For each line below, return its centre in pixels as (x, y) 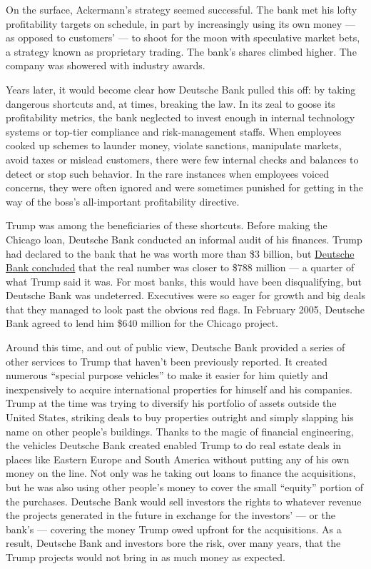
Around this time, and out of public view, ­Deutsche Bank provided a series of (176, 347)
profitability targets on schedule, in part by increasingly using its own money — (181, 23)
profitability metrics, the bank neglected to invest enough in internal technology (181, 117)
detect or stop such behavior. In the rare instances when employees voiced (168, 173)
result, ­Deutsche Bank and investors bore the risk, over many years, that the (173, 543)
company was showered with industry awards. (106, 65)
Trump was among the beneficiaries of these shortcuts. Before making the (167, 225)
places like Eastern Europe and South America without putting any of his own (178, 459)
